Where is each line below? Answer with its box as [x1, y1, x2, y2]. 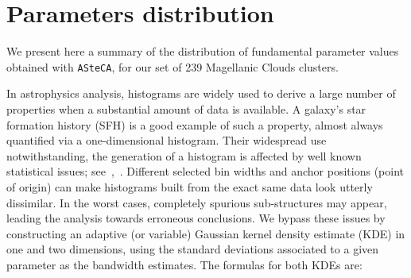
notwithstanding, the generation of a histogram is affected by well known [6, 147, 362, 164]
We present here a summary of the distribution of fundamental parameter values [6, 43, 399, 60]
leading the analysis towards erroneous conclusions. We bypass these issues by [6, 210, 386, 226]
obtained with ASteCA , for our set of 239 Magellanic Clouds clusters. [6, 58, 339, 75]
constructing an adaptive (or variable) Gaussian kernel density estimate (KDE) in [6, 225, 405, 241]
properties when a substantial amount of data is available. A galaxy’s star [6, 100, 366, 117]
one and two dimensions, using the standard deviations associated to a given [6, 241, 379, 257]
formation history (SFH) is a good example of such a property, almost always [6, 116, 383, 133]
